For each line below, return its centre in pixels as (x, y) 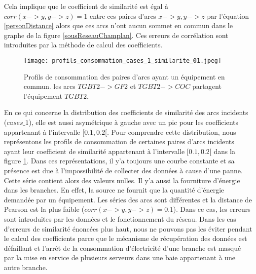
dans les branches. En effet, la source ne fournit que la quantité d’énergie (114, 190)
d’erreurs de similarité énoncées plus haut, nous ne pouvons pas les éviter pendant (128, 228)
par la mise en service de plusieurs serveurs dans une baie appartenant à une (120, 257)
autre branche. (26, 267)
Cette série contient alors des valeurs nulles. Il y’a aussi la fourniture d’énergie (122, 180)
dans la (225, 151)
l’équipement (43, 96)
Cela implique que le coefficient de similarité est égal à (86, 6)
